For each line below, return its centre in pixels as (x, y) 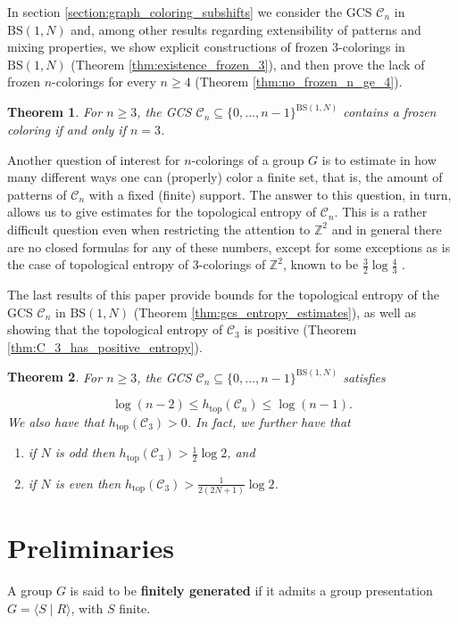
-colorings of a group (248, 159)
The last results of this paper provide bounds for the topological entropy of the (224, 294)
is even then (88, 483)
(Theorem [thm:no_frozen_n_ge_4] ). (299, 82)
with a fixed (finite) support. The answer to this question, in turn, (270, 194)
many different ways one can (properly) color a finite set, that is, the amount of (225, 177)
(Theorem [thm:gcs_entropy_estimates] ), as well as (275, 312)
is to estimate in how (379, 159)
